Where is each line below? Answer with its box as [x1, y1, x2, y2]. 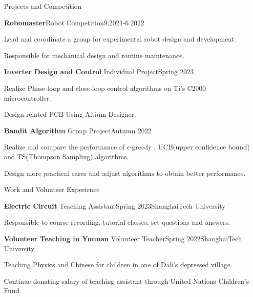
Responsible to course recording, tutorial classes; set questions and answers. [4, 217, 230, 227]
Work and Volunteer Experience [4, 184, 100, 194]
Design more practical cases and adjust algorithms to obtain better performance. [4, 168, 246, 178]
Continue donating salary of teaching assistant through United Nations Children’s [4, 276, 249, 286]
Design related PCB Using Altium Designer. [4, 109, 136, 119]
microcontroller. [4, 92, 51, 103]
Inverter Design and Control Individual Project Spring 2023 [4, 66, 194, 77]
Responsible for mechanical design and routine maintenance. [4, 50, 185, 60]
